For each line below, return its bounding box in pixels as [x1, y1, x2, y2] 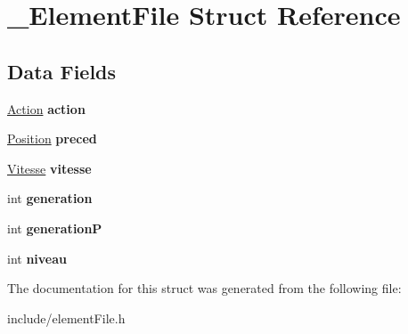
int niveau [7, 248, 68, 267]
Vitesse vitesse [7, 159, 92, 177]
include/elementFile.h [7, 308, 126, 327]
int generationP [7, 218, 102, 237]
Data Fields [7, 57, 117, 85]
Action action [7, 99, 86, 118]
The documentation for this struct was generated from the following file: [7, 279, 402, 297]
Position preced [7, 129, 97, 148]
